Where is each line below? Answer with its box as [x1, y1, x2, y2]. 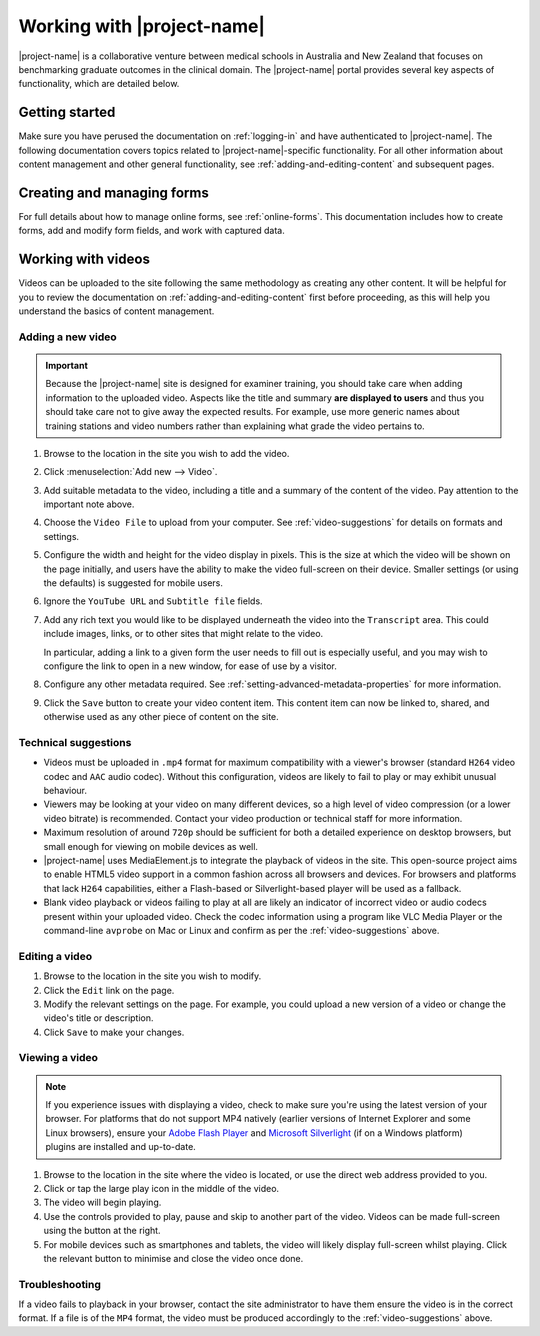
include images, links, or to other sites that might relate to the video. [43, 628, 324, 640]
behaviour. [43, 785, 88, 797]
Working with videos [18, 251, 150, 268]
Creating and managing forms [18, 184, 209, 201]
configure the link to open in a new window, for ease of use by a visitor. [43, 660, 337, 672]
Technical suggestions [18, 735, 132, 749]
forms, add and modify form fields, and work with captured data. [18, 225, 285, 237]
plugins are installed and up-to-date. [45, 1141, 197, 1153]
